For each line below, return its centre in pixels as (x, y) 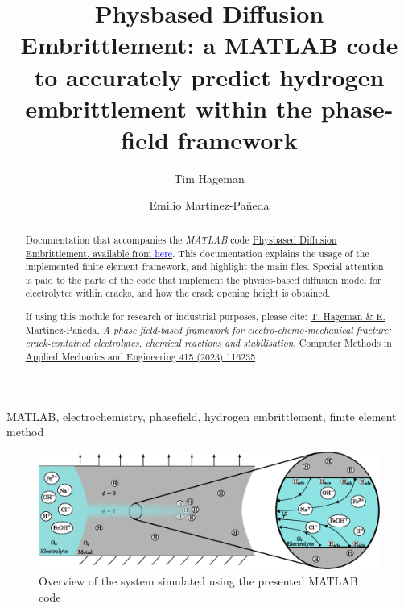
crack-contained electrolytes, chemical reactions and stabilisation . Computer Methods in (208, 343)
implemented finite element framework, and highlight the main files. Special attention (204, 267)
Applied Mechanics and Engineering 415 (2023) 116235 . (143, 356)
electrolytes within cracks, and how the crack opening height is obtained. (178, 293)
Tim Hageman (209, 178)
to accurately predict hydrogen (209, 76)
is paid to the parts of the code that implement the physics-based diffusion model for (203, 279)
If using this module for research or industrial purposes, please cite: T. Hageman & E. (205, 316)
